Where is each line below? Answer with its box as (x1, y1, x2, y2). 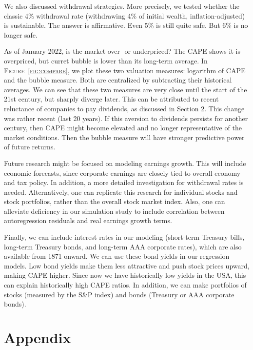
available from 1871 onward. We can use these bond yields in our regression (4, 251, 230, 261)
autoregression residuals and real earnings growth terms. (4, 215, 172, 226)
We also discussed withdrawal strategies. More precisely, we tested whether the (4, 1, 239, 11)
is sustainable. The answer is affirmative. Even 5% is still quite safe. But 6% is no (4, 20, 248, 30)
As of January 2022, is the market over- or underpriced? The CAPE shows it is (4, 46, 240, 56)
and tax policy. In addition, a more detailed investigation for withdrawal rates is (4, 177, 244, 187)
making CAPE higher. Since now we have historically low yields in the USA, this (4, 270, 246, 280)
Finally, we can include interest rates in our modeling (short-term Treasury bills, (4, 232, 245, 242)
